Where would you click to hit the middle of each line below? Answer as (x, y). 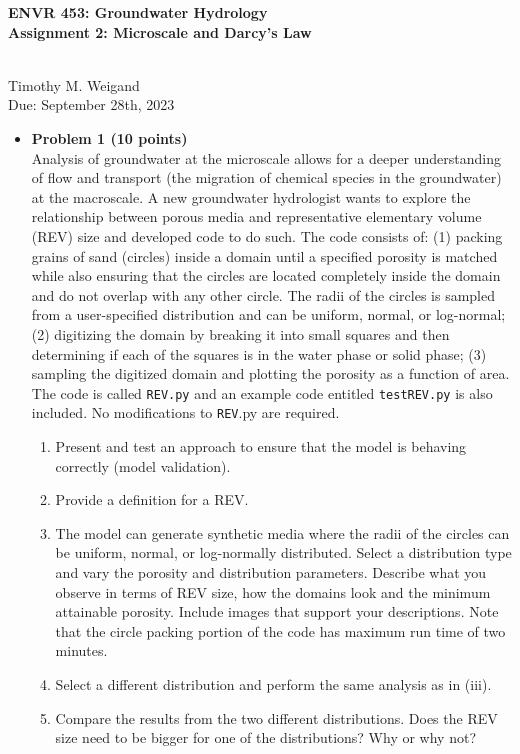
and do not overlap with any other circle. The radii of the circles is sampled (263, 294)
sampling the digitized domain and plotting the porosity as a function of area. (270, 373)
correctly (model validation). (143, 465)
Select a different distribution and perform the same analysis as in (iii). (273, 683)
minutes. (81, 650)
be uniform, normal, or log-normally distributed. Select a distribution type (283, 552)
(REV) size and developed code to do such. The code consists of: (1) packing (267, 235)
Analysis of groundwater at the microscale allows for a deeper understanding (266, 157)
